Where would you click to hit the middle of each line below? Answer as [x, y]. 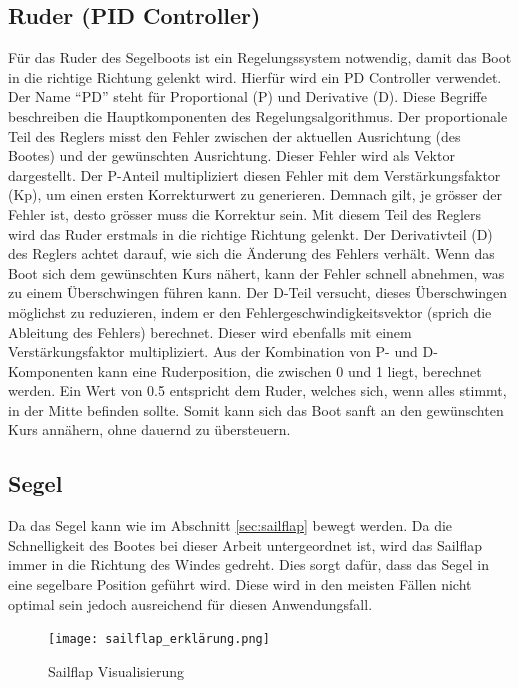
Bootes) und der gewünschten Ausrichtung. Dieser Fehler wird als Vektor [231, 155]
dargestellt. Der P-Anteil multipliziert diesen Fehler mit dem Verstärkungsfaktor [254, 174]
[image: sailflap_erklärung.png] [159, 639]
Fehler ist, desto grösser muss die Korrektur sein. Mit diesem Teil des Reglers [245, 213]
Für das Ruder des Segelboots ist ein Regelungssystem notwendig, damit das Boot [260, 57]
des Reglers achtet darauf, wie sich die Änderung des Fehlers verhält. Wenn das [251, 253]
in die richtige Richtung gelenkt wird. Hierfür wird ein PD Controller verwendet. [255, 76]
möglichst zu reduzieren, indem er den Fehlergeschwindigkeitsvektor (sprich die [250, 311]
